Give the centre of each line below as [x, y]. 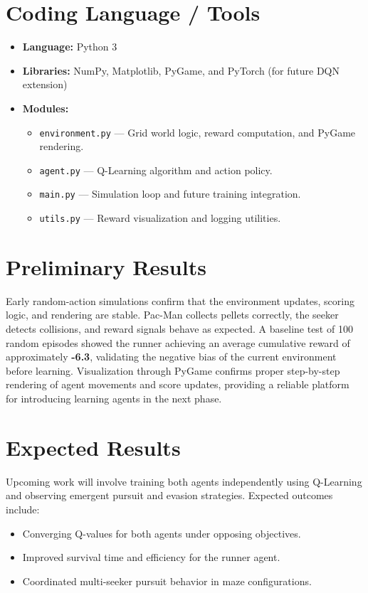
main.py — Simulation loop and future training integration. [170, 194]
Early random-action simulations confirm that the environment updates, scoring [180, 300]
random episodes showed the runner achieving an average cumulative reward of [178, 342]
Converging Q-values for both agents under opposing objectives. [162, 533]
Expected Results [93, 447]
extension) [45, 84]
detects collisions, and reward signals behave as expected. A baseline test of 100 [179, 329]
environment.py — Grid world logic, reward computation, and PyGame [198, 132]
